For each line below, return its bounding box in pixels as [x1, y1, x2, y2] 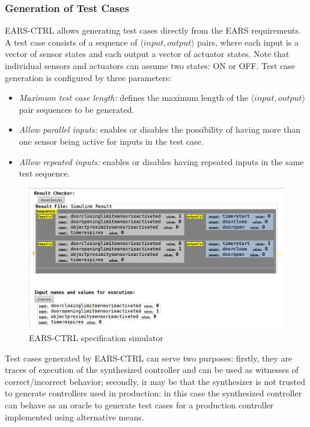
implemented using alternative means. [5, 410, 144, 423]
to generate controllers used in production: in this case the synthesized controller [5, 387, 302, 399]
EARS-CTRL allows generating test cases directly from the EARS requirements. [5, 24, 301, 37]
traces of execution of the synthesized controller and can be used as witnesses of [5, 363, 299, 376]
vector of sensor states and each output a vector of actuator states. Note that [5, 47, 290, 60]
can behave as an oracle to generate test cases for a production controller [5, 398, 274, 411]
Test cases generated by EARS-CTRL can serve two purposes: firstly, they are [5, 351, 293, 364]
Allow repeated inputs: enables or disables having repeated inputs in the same [19, 155, 304, 168]
